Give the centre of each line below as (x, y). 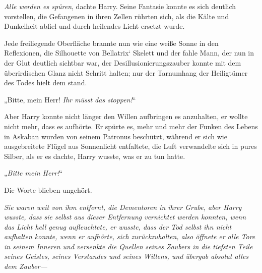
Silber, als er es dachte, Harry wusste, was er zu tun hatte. (95, 156)
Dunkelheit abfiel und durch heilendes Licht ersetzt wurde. (94, 26)
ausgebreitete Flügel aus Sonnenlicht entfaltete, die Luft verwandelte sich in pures (130, 146)
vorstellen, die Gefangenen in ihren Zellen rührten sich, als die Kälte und (117, 16)
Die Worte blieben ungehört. (48, 189)
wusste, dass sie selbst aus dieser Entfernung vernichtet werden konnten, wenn (125, 217)
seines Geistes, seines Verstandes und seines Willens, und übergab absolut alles (126, 256)
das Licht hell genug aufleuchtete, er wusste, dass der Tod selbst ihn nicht (118, 226)
